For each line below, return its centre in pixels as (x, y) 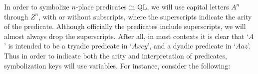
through (16, 16)
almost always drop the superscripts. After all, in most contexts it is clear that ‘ (126, 36)
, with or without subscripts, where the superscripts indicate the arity (145, 16)
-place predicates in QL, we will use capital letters (152, 6)
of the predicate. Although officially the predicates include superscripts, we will (125, 26)
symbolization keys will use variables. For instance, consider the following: (117, 65)
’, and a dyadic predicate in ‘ (192, 46)
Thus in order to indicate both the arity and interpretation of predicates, (116, 55)
